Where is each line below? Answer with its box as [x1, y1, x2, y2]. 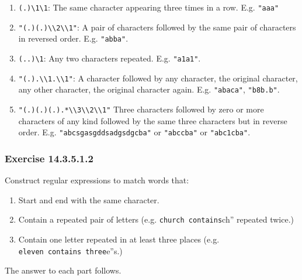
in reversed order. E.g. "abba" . [18, 32, 129, 45]
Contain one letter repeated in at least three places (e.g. [18, 233, 220, 245]
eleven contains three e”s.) [18, 244, 123, 257]
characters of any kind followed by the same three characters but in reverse [18, 114, 287, 127]
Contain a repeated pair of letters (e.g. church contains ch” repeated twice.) [18, 213, 294, 226]
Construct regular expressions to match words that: [5, 174, 189, 186]
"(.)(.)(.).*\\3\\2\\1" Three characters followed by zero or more [18, 103, 264, 115]
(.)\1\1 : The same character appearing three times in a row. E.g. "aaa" [18, 1, 279, 13]
